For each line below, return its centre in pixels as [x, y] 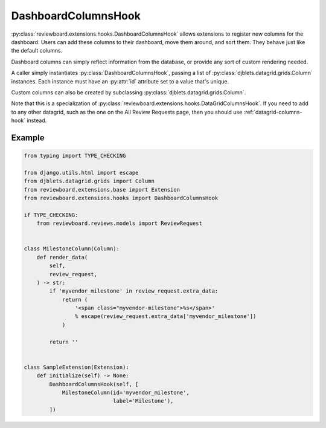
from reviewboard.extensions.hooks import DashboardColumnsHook [121, 198]
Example [28, 138]
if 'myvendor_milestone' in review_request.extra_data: [134, 291]
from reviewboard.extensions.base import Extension [102, 190]
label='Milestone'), [143, 401]
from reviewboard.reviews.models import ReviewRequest [119, 223]
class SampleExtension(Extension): [76, 367]
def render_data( [62, 257]
